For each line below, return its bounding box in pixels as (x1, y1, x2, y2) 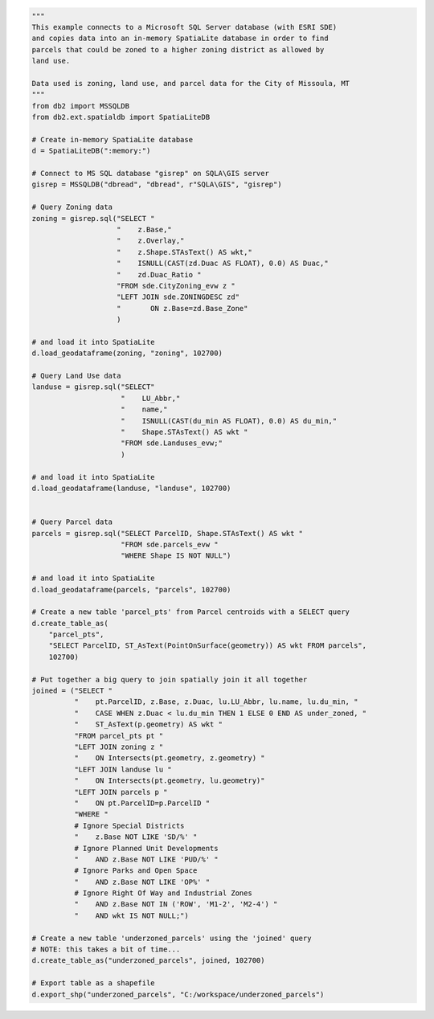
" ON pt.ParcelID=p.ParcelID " (73, 798, 211, 808)
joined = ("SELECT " (31, 686, 113, 695)
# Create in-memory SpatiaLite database (31, 135, 193, 144)
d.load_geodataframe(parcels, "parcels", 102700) (31, 585, 231, 594)
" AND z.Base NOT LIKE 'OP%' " (73, 877, 211, 886)
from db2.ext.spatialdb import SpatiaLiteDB (31, 113, 211, 122)
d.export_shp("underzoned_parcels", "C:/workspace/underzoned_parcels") (31, 989, 325, 999)
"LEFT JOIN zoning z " (73, 742, 164, 751)
